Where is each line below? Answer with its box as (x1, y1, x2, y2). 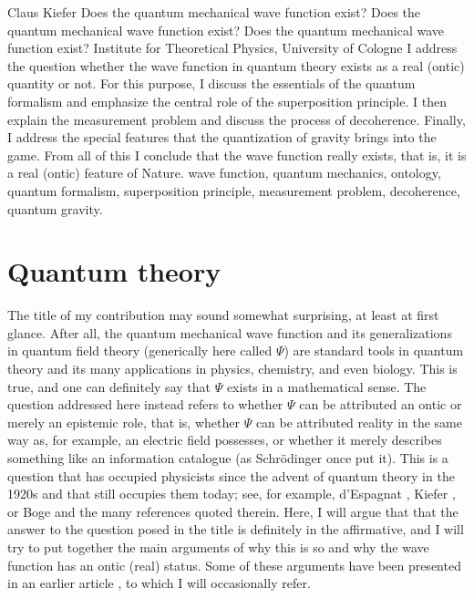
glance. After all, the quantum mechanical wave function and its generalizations (7, 323, 452, 342)
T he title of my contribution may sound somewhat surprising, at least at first (7, 305, 439, 325)
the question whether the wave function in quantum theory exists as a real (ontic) (7, 56, 465, 75)
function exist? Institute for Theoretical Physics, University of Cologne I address (7, 38, 458, 57)
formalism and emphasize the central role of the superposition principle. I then (7, 91, 447, 110)
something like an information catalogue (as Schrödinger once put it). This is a (7, 448, 448, 467)
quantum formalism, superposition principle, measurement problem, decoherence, (7, 180, 460, 200)
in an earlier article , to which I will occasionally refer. (7, 573, 311, 593)
